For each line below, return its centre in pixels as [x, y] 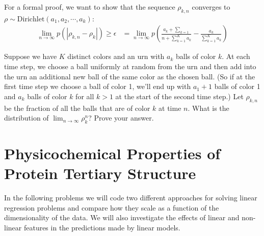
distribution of [27, 118]
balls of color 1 [237, 86]
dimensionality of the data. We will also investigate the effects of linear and [122, 217]
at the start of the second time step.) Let [179, 96]
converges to [211, 7]
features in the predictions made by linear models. [102, 228]
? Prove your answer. [121, 118]
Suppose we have [31, 56]
